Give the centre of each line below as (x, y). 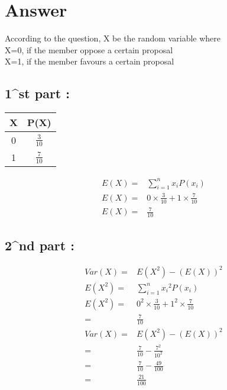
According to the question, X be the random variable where (113, 38)
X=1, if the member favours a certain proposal (90, 61)
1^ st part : (37, 93)
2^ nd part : (40, 245)
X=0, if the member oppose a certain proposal (89, 49)
